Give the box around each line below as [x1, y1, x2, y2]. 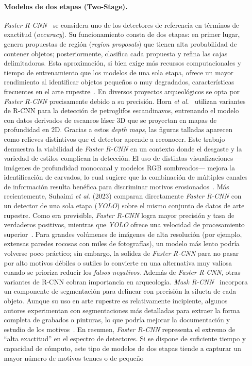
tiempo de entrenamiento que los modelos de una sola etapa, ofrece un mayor [4, 67, 234, 77]
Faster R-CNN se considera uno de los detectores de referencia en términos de [4, 19, 239, 30]
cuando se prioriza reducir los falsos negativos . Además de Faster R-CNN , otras [4, 267, 240, 277]
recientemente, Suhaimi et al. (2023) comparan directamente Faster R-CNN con [4, 191, 242, 201]
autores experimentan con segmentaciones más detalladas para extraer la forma [4, 305, 240, 315]
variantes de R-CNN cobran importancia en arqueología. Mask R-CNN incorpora [4, 276, 248, 286]
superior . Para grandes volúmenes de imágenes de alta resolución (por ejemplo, [4, 229, 242, 239]
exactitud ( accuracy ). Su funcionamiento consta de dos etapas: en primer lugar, [4, 29, 240, 39]
